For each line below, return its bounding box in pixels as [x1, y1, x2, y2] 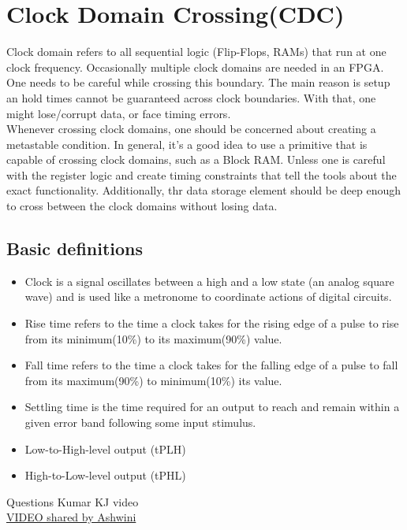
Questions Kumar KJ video [6, 493, 139, 510]
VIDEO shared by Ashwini [6, 509, 136, 525]
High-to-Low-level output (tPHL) [24, 467, 186, 484]
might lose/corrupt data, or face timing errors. [6, 105, 231, 121]
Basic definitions [6, 236, 144, 261]
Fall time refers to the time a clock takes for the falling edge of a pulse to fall [24, 357, 398, 373]
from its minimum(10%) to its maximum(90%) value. [24, 330, 282, 347]
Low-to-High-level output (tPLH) [24, 440, 186, 457]
